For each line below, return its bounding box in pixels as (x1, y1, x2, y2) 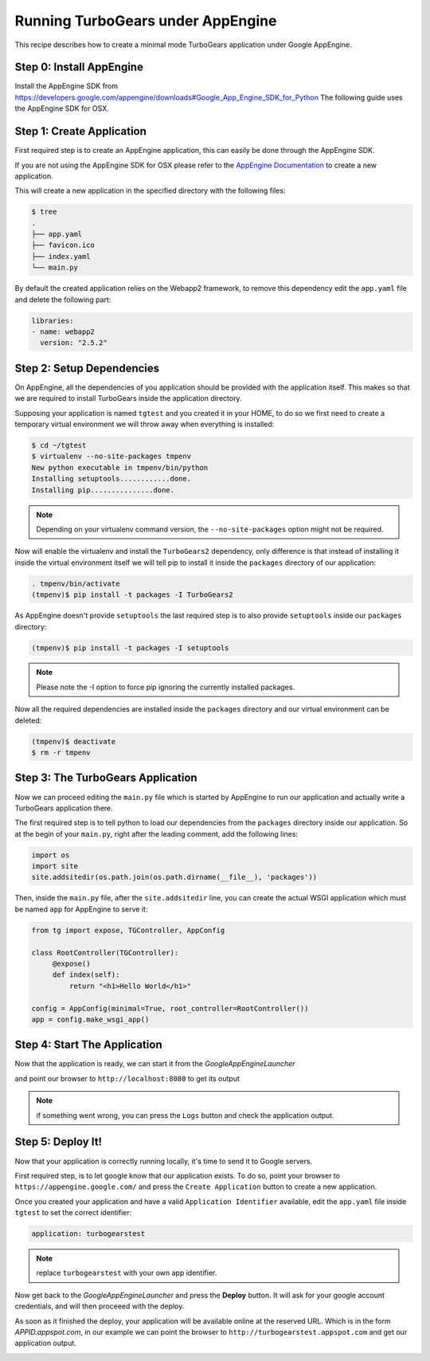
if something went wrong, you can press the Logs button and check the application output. (36, 1110, 334, 1120)
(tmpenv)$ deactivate (31, 737, 116, 746)
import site (31, 861, 79, 871)
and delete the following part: (14, 295, 111, 304)
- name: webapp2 (31, 328, 96, 336)
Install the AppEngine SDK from (14, 81, 119, 91)
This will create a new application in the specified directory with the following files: (14, 186, 286, 195)
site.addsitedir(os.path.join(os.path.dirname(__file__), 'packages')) (31, 873, 318, 882)
